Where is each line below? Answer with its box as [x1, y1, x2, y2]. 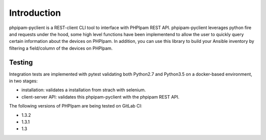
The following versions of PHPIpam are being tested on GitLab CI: [9, 103, 142, 109]
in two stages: [9, 78, 38, 84]
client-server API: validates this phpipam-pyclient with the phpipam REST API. [21, 94, 180, 100]
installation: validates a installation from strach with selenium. [21, 87, 146, 93]
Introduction [9, 7, 61, 18]
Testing [9, 58, 33, 67]
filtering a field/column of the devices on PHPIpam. [9, 45, 113, 51]
